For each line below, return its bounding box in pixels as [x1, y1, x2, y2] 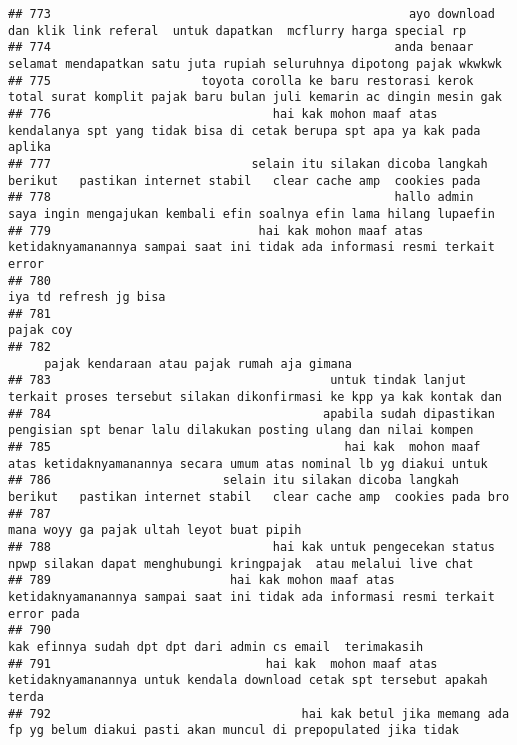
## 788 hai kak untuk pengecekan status [8, 540, 495, 554]
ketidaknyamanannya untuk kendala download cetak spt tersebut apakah [8, 673, 488, 688]
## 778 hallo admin [8, 190, 474, 205]
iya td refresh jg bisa [8, 290, 166, 305]
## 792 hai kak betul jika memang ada [8, 706, 510, 721]
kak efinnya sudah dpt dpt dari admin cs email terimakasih [8, 639, 424, 654]
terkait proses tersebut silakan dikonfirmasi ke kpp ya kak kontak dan [8, 390, 502, 405]
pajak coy [8, 323, 73, 338]
